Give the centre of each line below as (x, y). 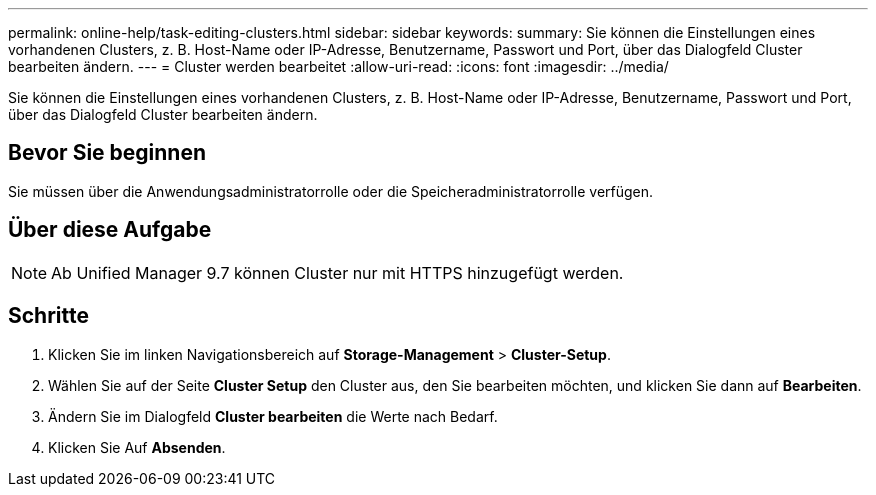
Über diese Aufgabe (110, 230)
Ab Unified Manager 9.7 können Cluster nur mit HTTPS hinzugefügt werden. (337, 272)
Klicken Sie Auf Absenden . (137, 447)
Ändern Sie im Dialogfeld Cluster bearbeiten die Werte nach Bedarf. (273, 416)
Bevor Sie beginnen (107, 153)
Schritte (48, 316)
